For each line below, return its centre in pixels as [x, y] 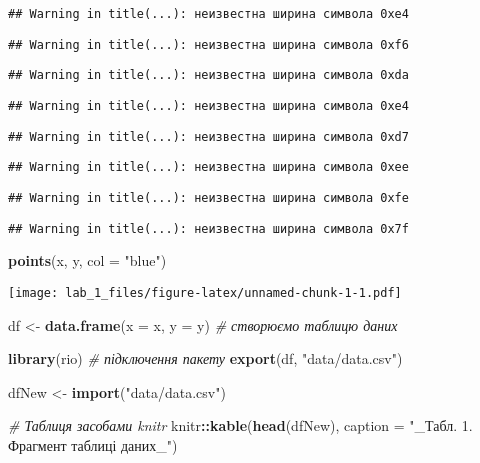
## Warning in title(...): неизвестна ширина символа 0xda [208, 75]
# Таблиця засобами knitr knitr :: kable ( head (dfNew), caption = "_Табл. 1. [240, 425]
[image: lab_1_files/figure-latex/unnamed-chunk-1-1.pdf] [205, 292]
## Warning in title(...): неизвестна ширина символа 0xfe [208, 197]
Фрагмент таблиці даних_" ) [93, 444]
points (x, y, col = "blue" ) [87, 260]
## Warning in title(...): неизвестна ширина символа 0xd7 [208, 136]
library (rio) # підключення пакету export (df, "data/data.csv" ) [205, 358]
